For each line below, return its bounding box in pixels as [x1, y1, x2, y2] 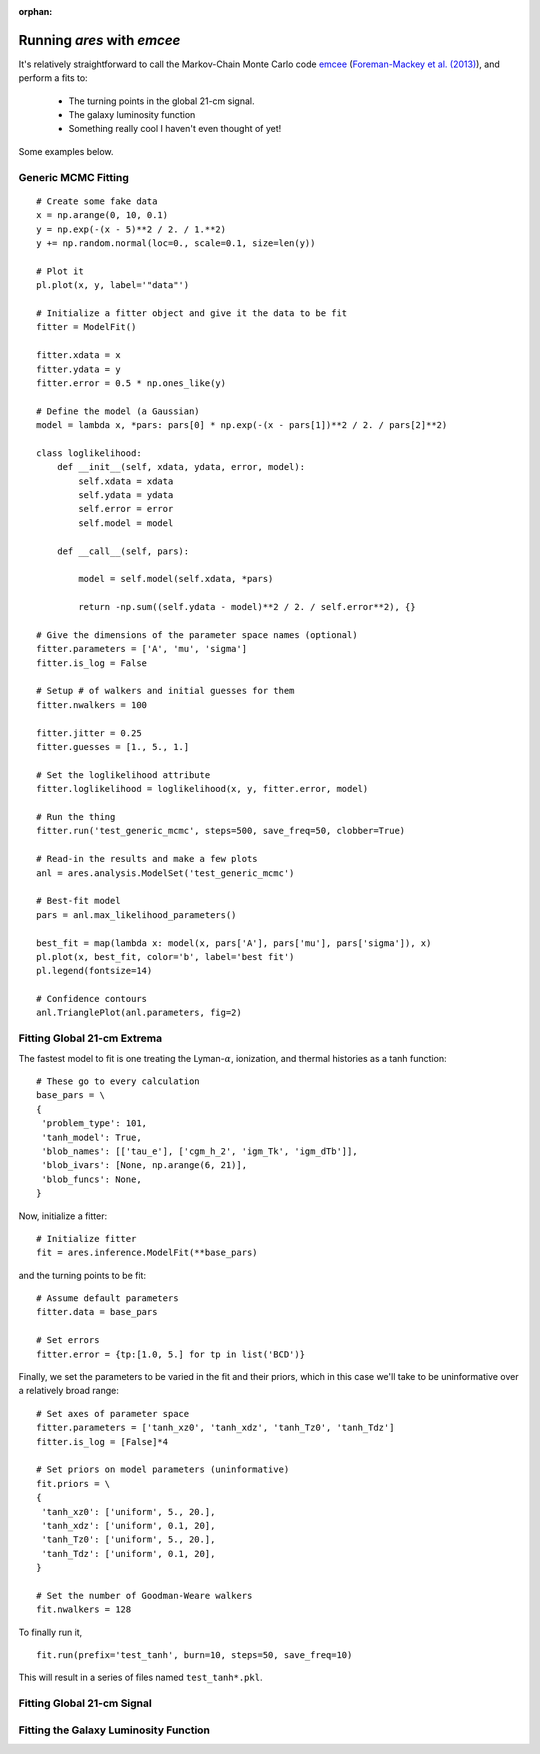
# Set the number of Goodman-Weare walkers [36, 1590, 253, 1601]
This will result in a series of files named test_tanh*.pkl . [18, 1671, 263, 1684]
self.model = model [78, 517, 174, 529]
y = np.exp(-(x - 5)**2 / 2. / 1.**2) [36, 223, 227, 235]
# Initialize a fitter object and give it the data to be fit [36, 307, 348, 319]
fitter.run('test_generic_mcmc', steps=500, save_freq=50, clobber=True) [36, 825, 406, 837]
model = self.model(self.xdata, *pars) [78, 573, 274, 585]
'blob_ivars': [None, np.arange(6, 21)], [41, 1160, 248, 1171]
